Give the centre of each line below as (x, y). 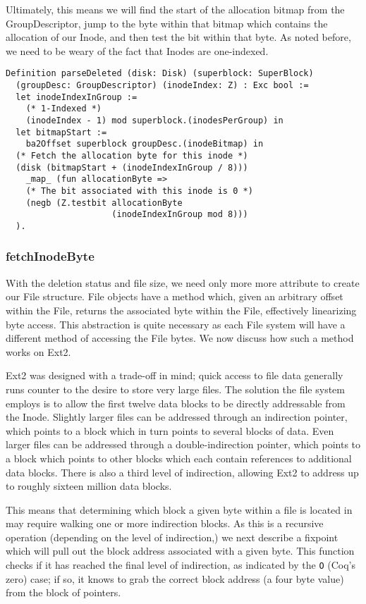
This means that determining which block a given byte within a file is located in (179, 509)
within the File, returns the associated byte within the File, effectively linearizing (181, 310)
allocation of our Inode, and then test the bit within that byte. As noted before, (178, 37)
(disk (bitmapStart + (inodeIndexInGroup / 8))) (132, 167)
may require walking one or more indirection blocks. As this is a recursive (165, 523)
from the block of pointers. (63, 592)
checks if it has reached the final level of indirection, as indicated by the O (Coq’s (181, 565)
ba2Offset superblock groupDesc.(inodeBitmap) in (145, 144)
